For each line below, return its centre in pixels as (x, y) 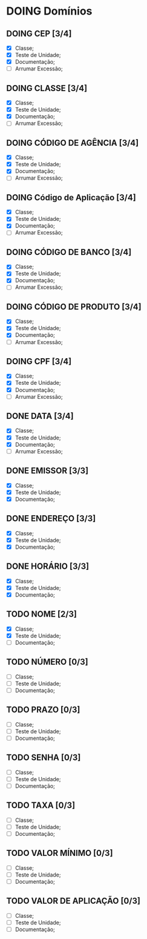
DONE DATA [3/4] (40, 416)
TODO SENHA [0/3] (44, 758)
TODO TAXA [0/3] (41, 805)
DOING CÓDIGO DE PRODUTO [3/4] (74, 307)
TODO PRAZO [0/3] (43, 710)
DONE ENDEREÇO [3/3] (51, 519)
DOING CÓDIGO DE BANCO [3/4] (69, 252)
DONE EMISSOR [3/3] (47, 471)
